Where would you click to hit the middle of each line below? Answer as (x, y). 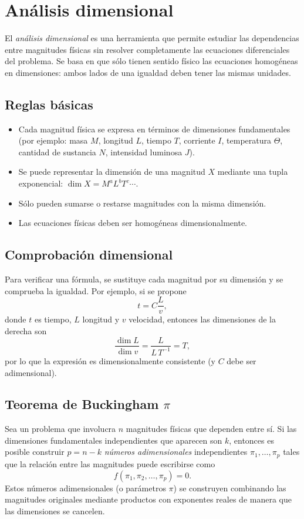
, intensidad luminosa (144, 152)
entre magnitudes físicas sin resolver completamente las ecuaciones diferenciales (147, 49)
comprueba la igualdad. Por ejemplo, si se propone (96, 290)
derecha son (26, 330)
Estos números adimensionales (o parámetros (85, 488)
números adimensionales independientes (176, 452)
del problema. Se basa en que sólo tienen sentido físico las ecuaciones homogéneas (151, 61)
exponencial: (41, 183)
